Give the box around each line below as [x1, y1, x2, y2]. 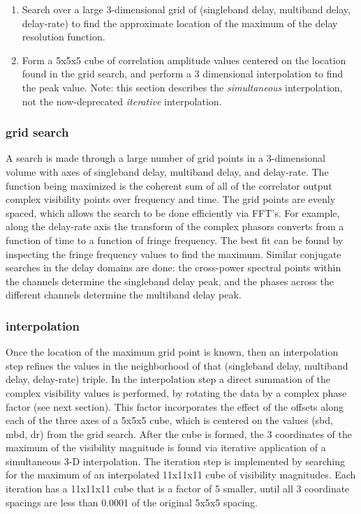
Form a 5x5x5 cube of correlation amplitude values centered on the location [22, 52, 346, 67]
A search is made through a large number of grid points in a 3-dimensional [6, 151, 325, 165]
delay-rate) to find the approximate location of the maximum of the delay [22, 15, 338, 30]
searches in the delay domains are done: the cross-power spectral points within [6, 260, 341, 275]
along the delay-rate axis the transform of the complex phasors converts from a [6, 219, 344, 234]
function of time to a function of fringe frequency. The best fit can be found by [6, 232, 344, 247]
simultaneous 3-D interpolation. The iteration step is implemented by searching [6, 453, 346, 468]
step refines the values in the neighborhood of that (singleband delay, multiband [6, 358, 348, 372]
